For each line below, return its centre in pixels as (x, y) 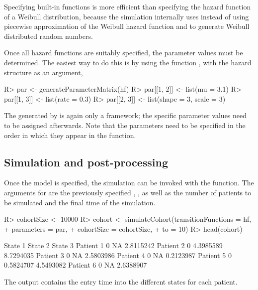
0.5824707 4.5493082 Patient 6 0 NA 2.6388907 (76, 265)
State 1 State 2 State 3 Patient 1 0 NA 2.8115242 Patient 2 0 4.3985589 (113, 245)
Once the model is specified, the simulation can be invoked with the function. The (129, 183)
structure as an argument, (43, 72)
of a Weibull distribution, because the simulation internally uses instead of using (127, 16)
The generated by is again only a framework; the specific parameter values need (126, 115)
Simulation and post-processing (86, 162)
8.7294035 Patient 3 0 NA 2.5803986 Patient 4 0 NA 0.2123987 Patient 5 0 (118, 255)
